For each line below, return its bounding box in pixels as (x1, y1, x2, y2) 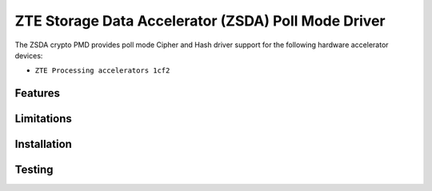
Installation (14, 137, 72, 151)
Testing (14, 163, 54, 177)
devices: (14, 50, 43, 60)
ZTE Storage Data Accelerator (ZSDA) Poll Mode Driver (14, 12, 386, 30)
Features (14, 86, 60, 100)
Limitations (14, 112, 72, 125)
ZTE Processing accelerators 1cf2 (34, 66, 170, 75)
